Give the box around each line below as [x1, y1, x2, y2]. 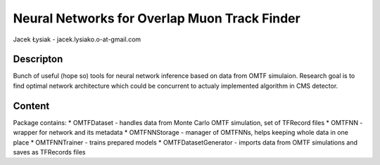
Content [13, 100, 50, 112]
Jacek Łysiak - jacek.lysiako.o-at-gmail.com [13, 35, 141, 44]
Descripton [13, 53, 63, 65]
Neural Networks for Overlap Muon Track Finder [13, 11, 300, 26]
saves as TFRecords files [13, 147, 86, 156]
